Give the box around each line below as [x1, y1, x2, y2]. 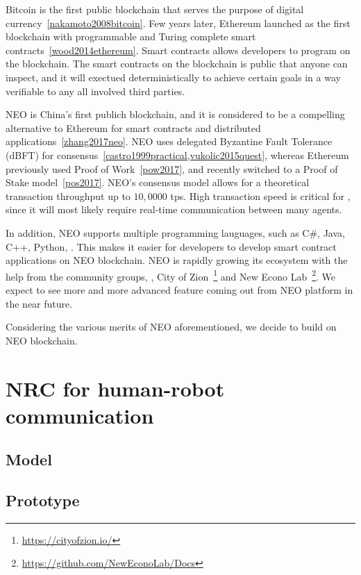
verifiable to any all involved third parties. [6, 83, 185, 98]
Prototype [6, 490, 80, 511]
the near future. [6, 296, 73, 310]
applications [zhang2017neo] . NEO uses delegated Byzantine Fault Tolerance [6, 134, 333, 149]
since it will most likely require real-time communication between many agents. [6, 202, 342, 217]
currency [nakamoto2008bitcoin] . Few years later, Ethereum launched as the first [6, 15, 351, 30]
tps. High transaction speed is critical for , [170, 188, 351, 203]
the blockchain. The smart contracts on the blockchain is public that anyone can [6, 56, 348, 71]
